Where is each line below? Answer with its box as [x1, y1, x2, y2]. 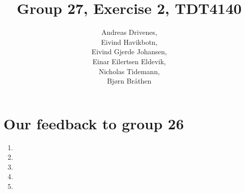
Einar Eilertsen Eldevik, [92, 56, 166, 66]
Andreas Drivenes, [101, 27, 157, 37]
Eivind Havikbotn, [101, 36, 158, 47]
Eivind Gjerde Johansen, [91, 46, 167, 57]
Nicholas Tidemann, [98, 66, 160, 76]
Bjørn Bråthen [107, 76, 152, 86]
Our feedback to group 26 [3, 113, 184, 133]
